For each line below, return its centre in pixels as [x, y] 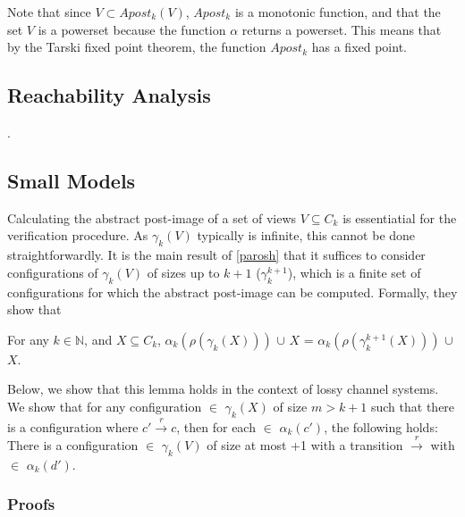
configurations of [53, 272]
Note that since [49, 12]
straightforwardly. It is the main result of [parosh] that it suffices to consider [216, 255]
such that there [413, 406]
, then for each [216, 426]
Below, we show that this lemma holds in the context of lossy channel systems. [223, 389]
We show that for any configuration [105, 406]
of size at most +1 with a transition [305, 444]
